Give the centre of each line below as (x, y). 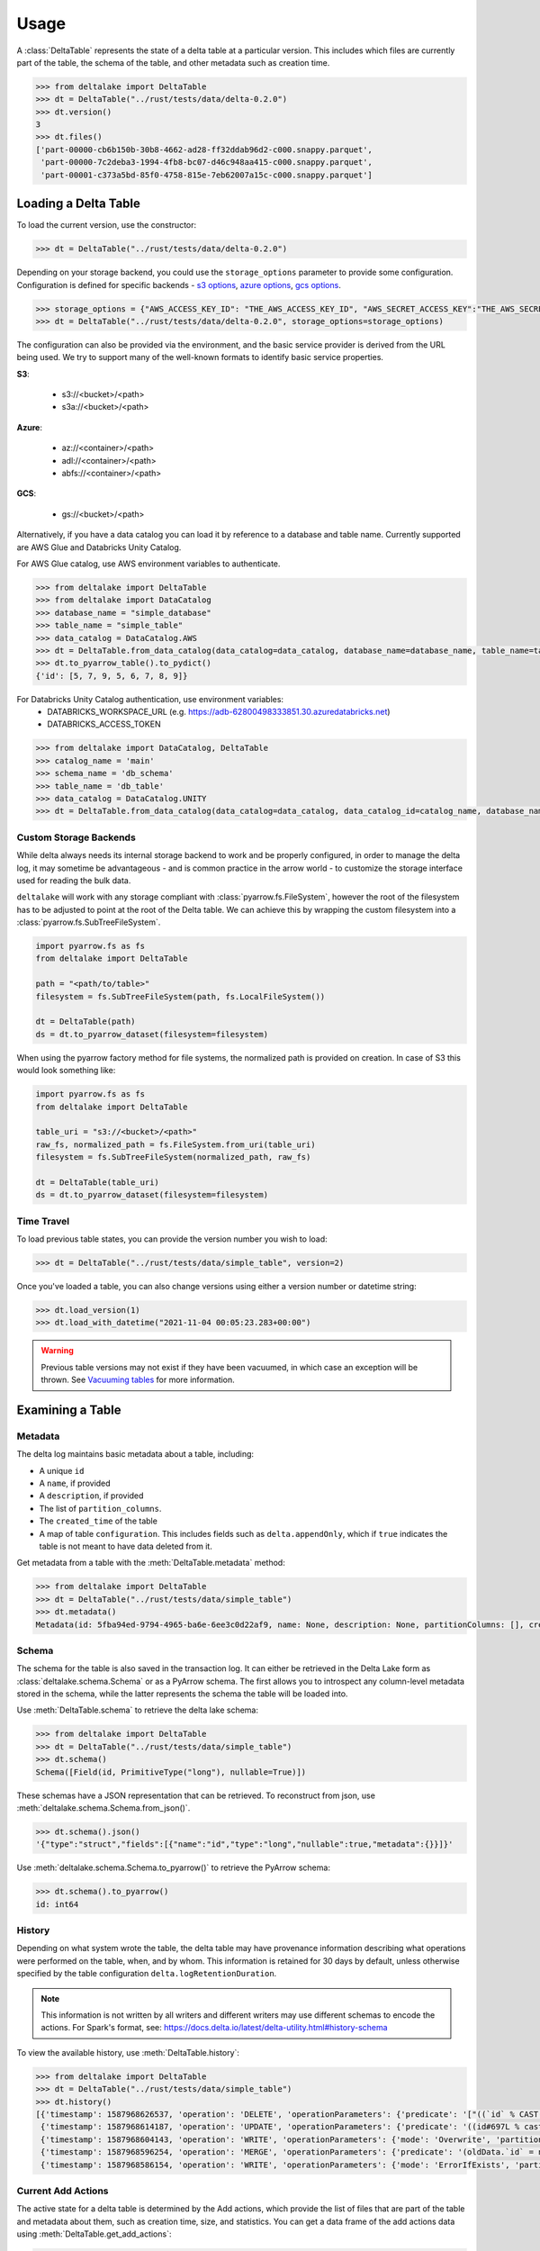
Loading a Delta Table (79, 204)
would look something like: (66, 1071)
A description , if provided (91, 1496)
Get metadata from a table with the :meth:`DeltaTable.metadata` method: (151, 1563)
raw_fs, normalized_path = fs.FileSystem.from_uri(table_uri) (175, 1144)
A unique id (62, 1470)
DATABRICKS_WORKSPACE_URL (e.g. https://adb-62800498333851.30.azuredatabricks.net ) (219, 712)
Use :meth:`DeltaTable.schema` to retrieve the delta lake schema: (138, 1710)
